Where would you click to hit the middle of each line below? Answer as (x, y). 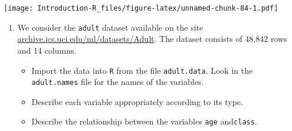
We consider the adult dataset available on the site (110, 27)
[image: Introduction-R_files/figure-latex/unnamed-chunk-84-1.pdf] (141, 8)
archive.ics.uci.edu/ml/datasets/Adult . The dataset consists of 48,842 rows (152, 39)
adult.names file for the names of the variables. (118, 82)
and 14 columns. (47, 50)
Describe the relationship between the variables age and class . (144, 121)
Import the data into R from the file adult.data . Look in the (142, 70)
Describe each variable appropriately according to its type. (137, 101)
